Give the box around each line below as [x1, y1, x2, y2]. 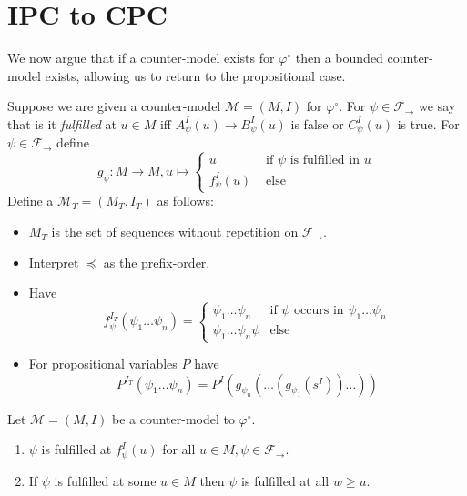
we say [419, 96, 456, 116]
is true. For [397, 114, 460, 133]
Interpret [28, 252, 79, 271]
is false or [290, 114, 344, 133]
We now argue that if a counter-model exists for [7, 48, 275, 67]
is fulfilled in [289, 154, 360, 167]
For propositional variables [28, 354, 178, 373]
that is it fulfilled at [7, 114, 117, 133]
